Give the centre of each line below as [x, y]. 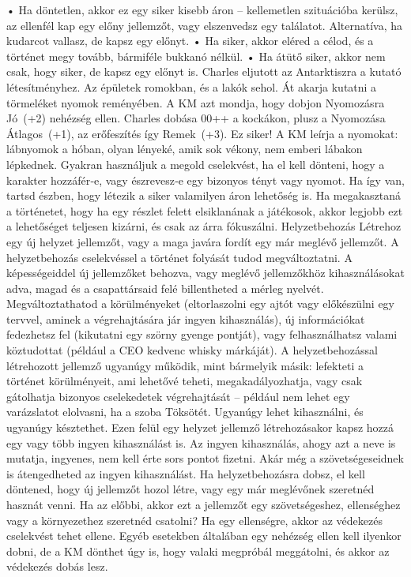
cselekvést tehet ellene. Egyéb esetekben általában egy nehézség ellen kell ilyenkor [204, 536]
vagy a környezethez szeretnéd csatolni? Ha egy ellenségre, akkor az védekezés [194, 520]
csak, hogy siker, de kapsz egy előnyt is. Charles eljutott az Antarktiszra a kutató [204, 71]
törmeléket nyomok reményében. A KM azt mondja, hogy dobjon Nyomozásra [196, 102]
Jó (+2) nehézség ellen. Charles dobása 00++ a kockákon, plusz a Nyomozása [196, 118]
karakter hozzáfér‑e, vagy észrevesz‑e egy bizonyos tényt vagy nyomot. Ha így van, [205, 180]
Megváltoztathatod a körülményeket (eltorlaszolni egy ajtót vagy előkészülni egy [200, 303]
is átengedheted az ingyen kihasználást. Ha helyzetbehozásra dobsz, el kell [186, 473]
